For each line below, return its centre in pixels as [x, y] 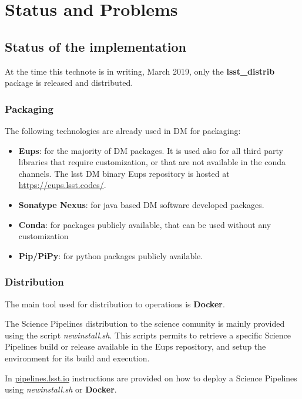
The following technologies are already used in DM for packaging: [123, 130]
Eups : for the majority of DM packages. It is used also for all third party [151, 150]
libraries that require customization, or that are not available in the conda [152, 162]
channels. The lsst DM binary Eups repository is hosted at [124, 173]
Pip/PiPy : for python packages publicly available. [111, 255]
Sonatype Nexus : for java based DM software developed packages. [141, 204]
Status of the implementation [95, 46]
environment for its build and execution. [77, 358]
